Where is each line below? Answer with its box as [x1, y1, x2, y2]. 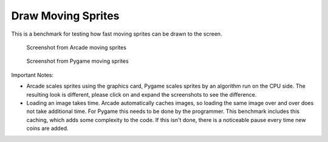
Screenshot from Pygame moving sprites [26, 57, 129, 65]
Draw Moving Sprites [11, 9, 120, 22]
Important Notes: [11, 71, 54, 79]
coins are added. [26, 124, 69, 132]
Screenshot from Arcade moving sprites [26, 44, 127, 51]
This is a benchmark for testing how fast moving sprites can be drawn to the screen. [11, 30, 222, 37]
